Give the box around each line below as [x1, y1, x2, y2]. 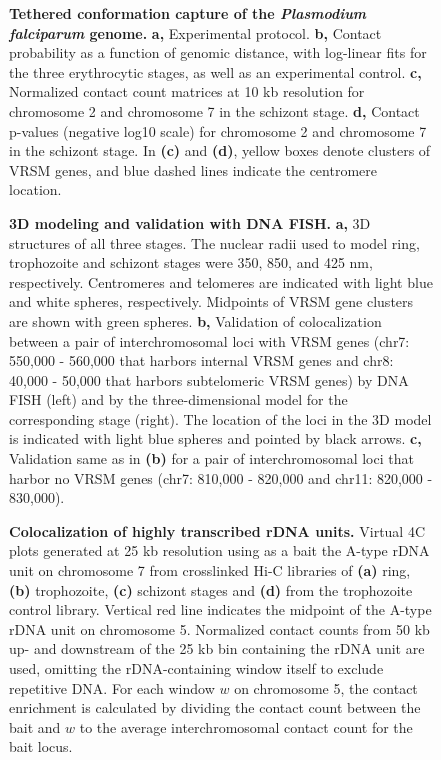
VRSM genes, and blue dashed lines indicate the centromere [9, 159, 377, 180]
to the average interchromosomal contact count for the [79, 716, 413, 737]
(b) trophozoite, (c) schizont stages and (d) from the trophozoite [9, 579, 413, 600]
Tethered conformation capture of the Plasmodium [9, 3, 367, 23]
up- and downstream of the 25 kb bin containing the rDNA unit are [9, 638, 425, 659]
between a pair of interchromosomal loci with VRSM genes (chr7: [9, 330, 410, 351]
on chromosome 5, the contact [234, 677, 418, 698]
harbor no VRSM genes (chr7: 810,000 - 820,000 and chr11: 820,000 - [9, 467, 433, 488]
